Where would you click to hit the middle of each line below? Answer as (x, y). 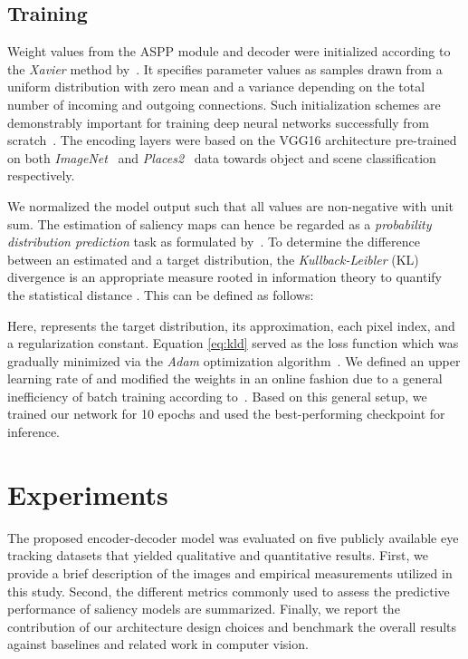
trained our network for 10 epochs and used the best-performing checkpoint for (226, 414)
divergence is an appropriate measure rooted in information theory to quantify (224, 277)
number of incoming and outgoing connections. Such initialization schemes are (224, 104)
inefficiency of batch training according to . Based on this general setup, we (217, 396)
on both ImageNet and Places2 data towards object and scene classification (222, 157)
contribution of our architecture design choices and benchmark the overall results (232, 626)
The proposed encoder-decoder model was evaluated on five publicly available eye (233, 537)
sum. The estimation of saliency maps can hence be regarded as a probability (220, 223)
